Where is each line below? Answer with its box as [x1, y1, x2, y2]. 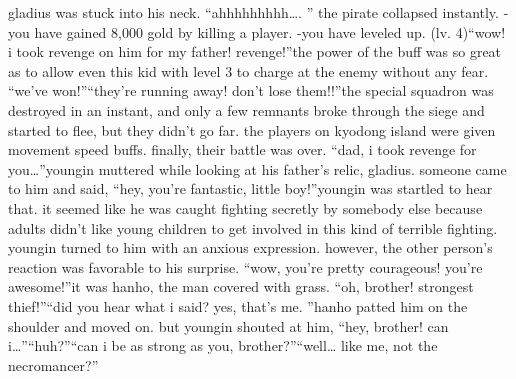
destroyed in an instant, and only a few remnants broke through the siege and [8, 99, 485, 120]
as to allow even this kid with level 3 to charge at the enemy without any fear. [8, 60, 489, 81]
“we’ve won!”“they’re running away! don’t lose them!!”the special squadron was [8, 80, 494, 101]
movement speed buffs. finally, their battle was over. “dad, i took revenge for [8, 139, 477, 160]
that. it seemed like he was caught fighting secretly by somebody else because [8, 197, 483, 218]
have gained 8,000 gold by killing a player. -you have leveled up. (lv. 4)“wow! [34, 21, 506, 42]
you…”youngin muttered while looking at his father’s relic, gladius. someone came [8, 158, 507, 179]
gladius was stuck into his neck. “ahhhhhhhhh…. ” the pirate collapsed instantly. [8, 2, 499, 22]
